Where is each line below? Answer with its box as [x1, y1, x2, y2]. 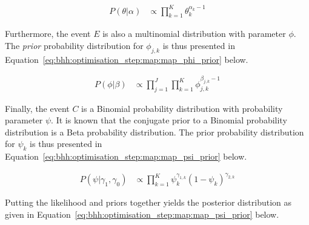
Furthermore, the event [5, 27, 91, 40]
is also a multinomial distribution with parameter [102, 27, 286, 40]
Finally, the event [5, 102, 70, 114]
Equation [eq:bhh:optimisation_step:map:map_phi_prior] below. [5, 53, 248, 65]
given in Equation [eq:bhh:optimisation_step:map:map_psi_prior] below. [5, 207, 279, 220]
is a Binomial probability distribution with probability [81, 102, 283, 114]
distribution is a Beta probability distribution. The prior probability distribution [5, 125, 304, 138]
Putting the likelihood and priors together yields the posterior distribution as [5, 196, 292, 209]
